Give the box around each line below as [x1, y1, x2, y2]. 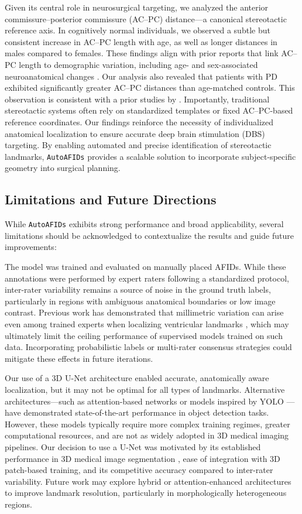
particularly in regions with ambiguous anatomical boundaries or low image [5, 294, 276, 307]
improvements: [5, 241, 57, 253]
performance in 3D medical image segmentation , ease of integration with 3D [5, 452, 280, 464]
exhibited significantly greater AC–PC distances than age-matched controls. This [5, 81, 295, 94]
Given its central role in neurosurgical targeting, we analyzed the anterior [5, 1, 269, 13]
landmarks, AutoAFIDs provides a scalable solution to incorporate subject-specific [5, 150, 296, 162]
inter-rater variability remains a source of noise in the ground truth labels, [5, 283, 271, 296]
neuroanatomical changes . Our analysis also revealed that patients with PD [5, 70, 278, 82]
